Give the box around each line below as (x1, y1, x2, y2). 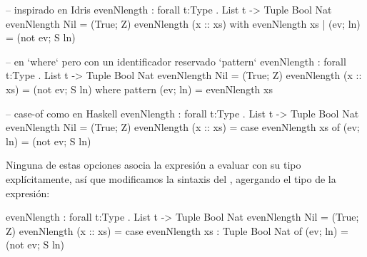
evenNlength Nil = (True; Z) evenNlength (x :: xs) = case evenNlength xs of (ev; (6, 120, 360, 135)
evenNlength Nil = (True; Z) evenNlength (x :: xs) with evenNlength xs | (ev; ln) (6, 16, 361, 31)
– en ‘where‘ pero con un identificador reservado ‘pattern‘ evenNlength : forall (6, 53, 346, 68)
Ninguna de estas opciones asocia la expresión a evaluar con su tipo (6, 157, 301, 172)
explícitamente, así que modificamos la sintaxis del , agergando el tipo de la (6, 171, 336, 186)
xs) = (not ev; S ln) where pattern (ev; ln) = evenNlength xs (6, 81, 273, 96)
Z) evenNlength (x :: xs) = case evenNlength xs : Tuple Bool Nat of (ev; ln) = (6, 223, 348, 238)
